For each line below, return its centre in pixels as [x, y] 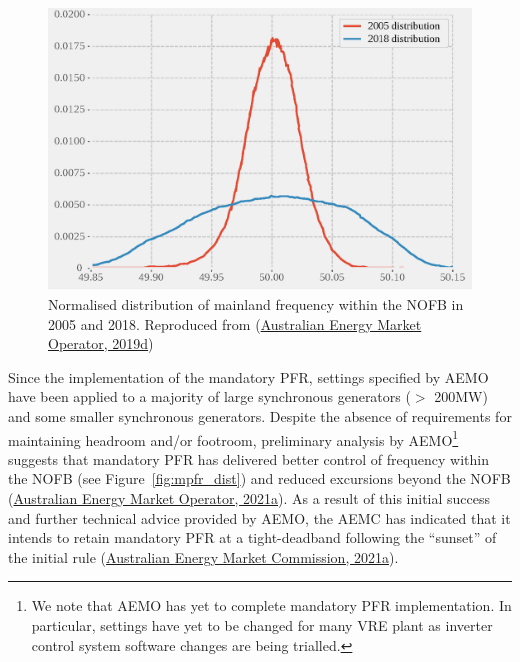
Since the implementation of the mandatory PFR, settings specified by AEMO [248, 376]
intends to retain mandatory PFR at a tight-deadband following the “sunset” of [252, 537]
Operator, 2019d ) [101, 343]
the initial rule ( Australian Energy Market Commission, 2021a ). [203, 556]
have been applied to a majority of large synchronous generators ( [209, 396]
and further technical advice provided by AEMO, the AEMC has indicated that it [259, 517]
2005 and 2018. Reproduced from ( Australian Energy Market [235, 323]
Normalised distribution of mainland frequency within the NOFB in [256, 303]
